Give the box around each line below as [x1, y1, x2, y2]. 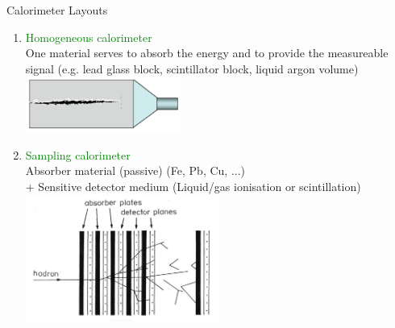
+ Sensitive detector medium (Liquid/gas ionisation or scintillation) [25, 178, 361, 195]
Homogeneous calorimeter [25, 28, 152, 45]
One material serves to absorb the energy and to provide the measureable [25, 44, 389, 61]
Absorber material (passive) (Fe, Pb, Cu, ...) [25, 162, 245, 179]
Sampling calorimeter [25, 146, 131, 163]
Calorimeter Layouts [6, 2, 108, 18]
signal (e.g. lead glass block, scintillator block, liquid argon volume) [25, 60, 359, 77]
